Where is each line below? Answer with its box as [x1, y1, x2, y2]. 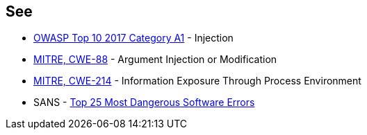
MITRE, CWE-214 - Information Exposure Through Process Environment [33, 75, 361, 87]
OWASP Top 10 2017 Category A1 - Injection [33, 32, 234, 44]
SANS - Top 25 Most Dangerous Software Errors [33, 96, 255, 109]
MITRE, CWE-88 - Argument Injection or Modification [33, 53, 277, 66]
